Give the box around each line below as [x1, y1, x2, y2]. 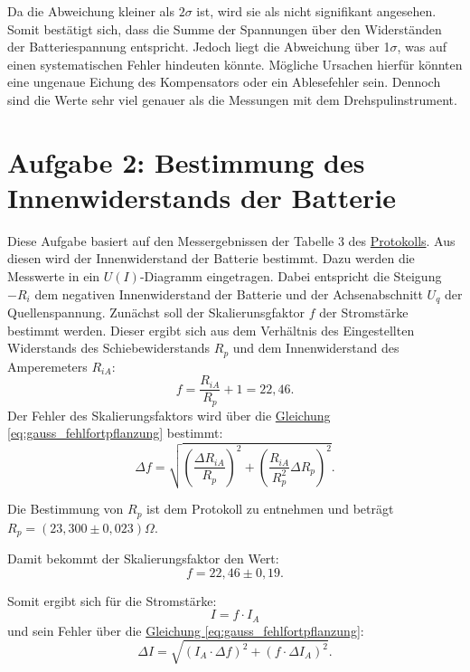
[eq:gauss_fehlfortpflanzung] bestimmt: [7, 423, 223, 442]
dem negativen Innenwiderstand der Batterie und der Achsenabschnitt [34, 284, 423, 303]
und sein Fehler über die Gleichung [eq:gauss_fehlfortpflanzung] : [7, 620, 364, 639]
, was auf [397, 37, 446, 56]
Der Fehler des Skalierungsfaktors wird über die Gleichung [7, 405, 331, 424]
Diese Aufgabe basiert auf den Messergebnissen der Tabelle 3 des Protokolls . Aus [7, 231, 456, 250]
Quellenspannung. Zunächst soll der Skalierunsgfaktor [7, 303, 305, 322]
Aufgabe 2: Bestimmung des [7, 143, 365, 180]
